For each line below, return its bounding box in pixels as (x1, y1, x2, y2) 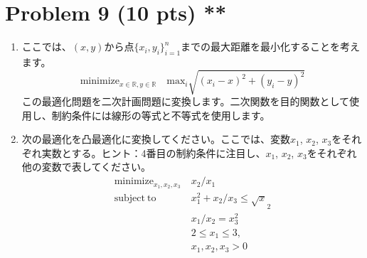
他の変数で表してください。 (21, 159, 151, 174)
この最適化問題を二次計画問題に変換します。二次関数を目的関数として (21, 94, 349, 109)
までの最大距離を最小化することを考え (181, 39, 361, 54)
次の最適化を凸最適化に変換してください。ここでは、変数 (21, 131, 290, 146)
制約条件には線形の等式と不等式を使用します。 (51, 107, 270, 122)
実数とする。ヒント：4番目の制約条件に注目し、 (41, 145, 266, 160)
